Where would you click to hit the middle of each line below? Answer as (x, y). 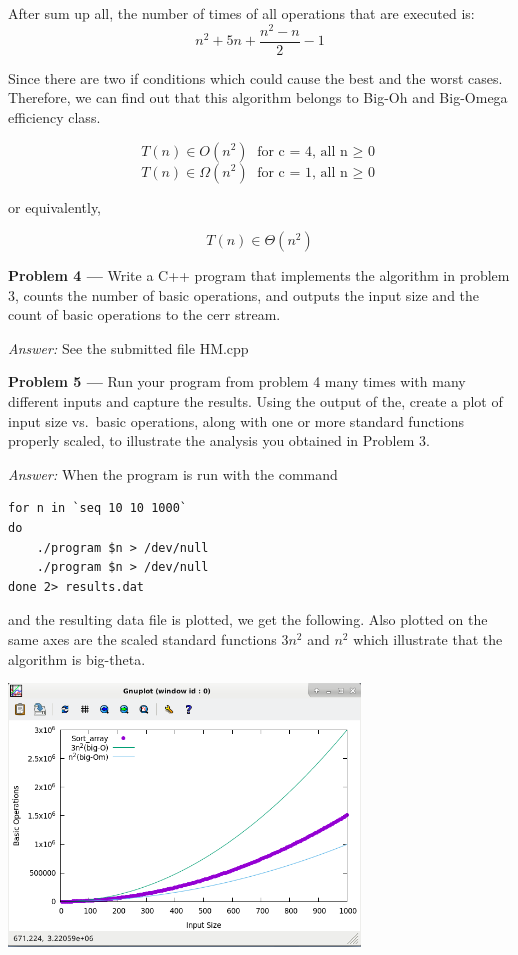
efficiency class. (54, 116)
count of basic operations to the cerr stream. (144, 314)
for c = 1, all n (302, 172)
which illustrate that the (428, 639)
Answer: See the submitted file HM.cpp (128, 347)
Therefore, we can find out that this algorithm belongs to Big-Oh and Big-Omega (258, 97)
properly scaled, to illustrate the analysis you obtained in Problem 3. (219, 440)
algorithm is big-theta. (77, 658)
